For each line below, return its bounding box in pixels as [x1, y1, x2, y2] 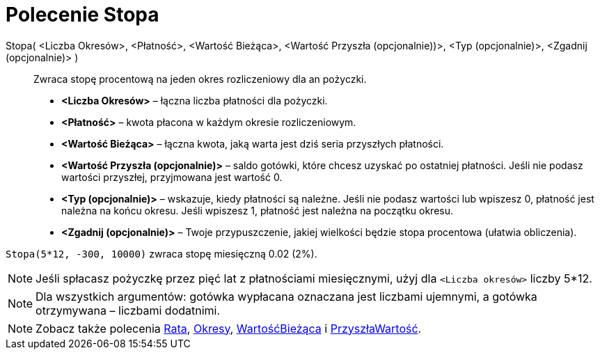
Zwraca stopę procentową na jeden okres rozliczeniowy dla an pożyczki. [33, 72, 367, 85]
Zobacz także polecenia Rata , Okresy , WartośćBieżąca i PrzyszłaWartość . [35, 321, 422, 336]
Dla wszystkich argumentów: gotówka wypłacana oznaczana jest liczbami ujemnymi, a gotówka [35, 289, 537, 303]
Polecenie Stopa [6, 3, 159, 26]
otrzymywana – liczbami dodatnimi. [35, 303, 221, 317]
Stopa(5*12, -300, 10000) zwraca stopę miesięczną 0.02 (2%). [6, 247, 317, 260]
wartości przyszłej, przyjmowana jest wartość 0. [61, 171, 283, 183]
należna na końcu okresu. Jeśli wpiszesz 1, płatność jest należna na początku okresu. [61, 204, 454, 216]
